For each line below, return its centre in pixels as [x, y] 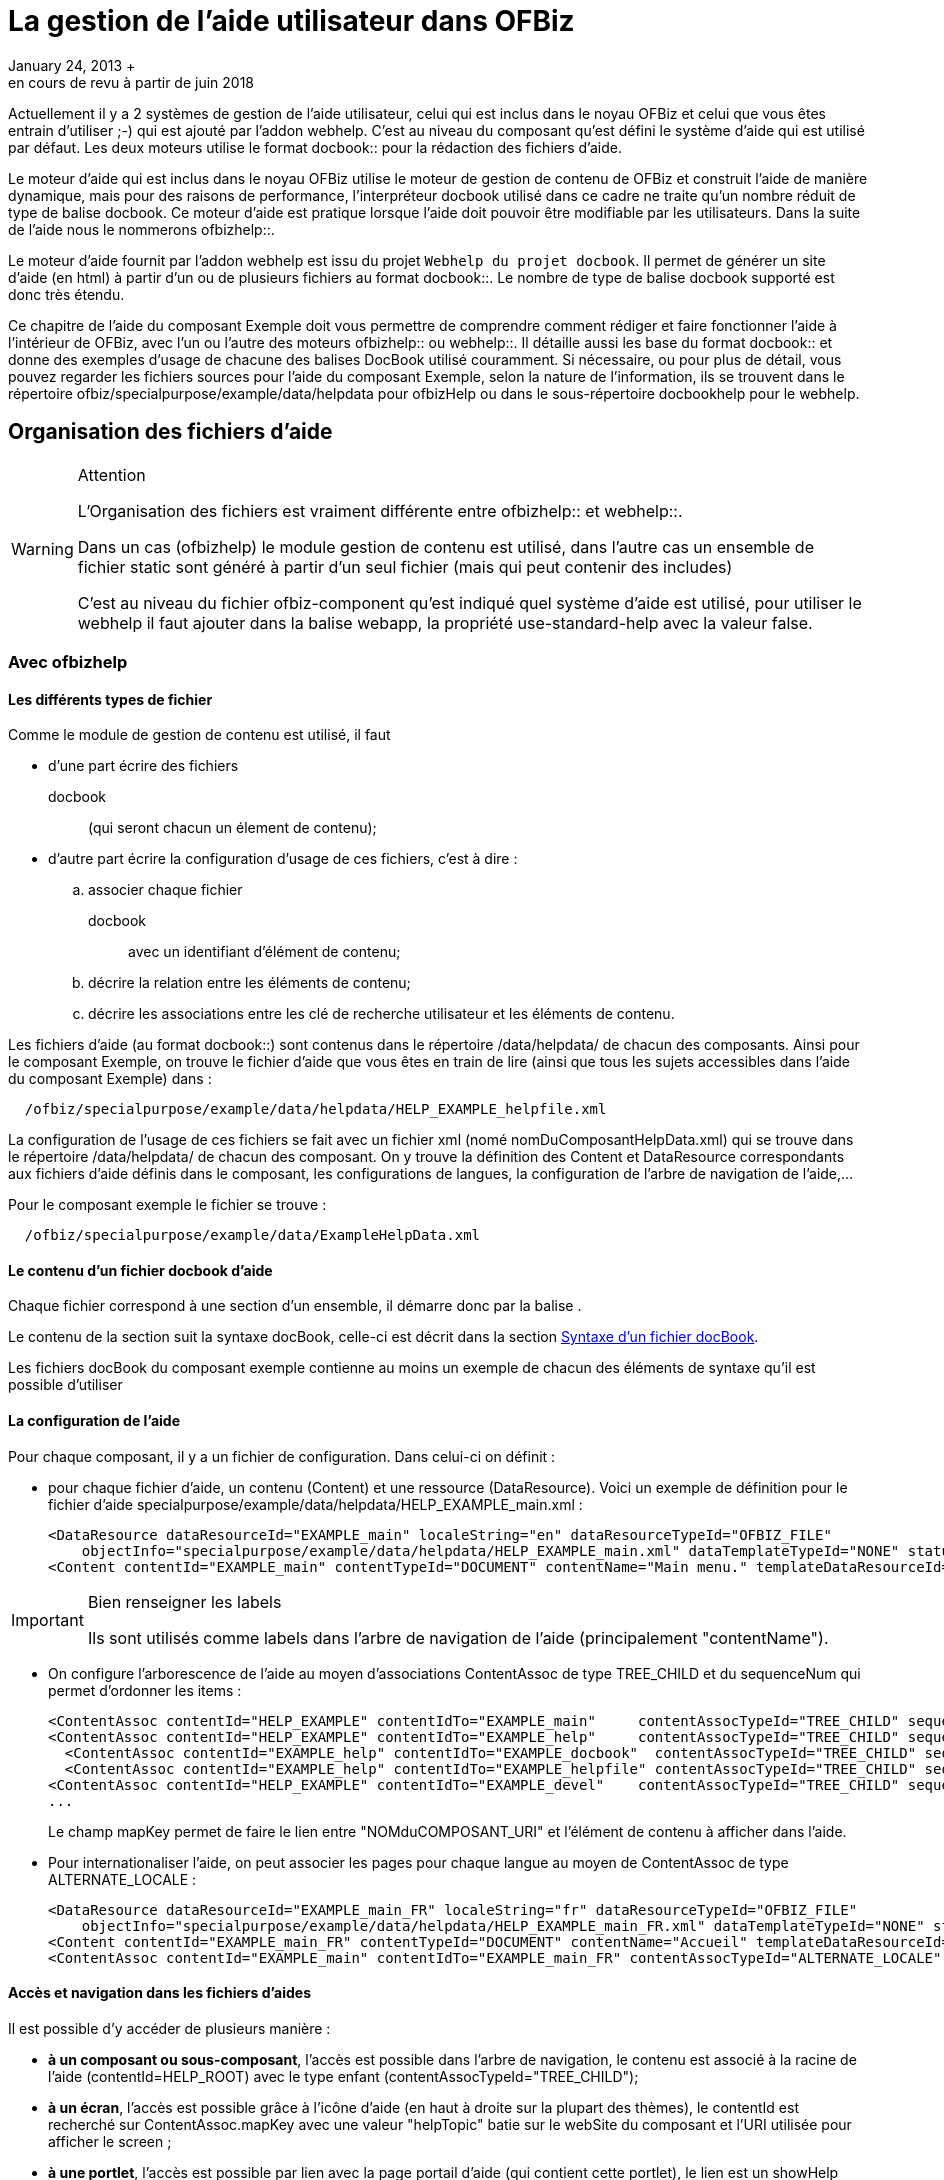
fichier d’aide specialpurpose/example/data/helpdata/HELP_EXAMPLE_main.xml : [315, 1504]
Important [47, 1619]
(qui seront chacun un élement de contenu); [232, 828]
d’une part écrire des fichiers [143, 766]
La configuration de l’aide [94, 1421]
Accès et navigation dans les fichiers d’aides [160, 1993]
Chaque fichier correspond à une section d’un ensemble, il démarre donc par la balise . [295, 1306]
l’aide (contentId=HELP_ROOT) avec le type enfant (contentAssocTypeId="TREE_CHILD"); [343, 2076]
